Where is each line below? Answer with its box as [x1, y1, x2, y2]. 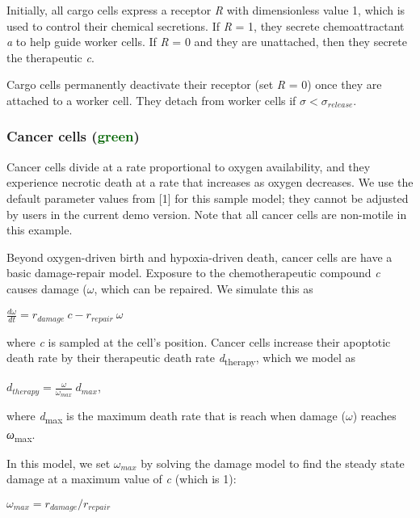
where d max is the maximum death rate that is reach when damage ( [6, 407, 346, 427]
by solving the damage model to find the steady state [141, 454, 405, 471]
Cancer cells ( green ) [6, 126, 140, 146]
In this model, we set [6, 454, 111, 471]
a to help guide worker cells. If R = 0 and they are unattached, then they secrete [6, 33, 407, 50]
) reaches [352, 407, 397, 424]
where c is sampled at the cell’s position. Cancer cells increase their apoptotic [6, 333, 391, 350]
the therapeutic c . [6, 48, 94, 65]
